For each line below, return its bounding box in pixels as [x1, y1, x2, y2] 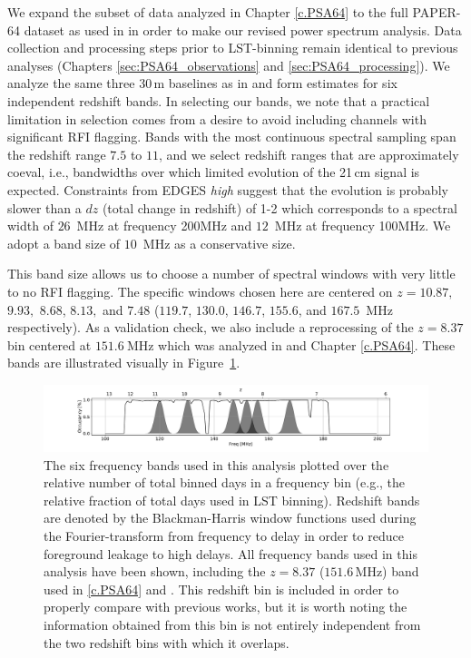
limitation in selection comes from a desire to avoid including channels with [7, 109, 427, 128]
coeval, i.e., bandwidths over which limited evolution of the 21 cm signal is [7, 162, 420, 182]
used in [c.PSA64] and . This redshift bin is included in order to [44, 579, 399, 598]
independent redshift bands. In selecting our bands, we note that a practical [7, 91, 430, 110]
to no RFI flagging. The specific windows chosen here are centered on [7, 281, 393, 300]
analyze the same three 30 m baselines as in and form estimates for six [7, 74, 397, 93]
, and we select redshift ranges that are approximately [159, 144, 459, 163]
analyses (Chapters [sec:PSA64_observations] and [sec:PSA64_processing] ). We [7, 55, 450, 74]
